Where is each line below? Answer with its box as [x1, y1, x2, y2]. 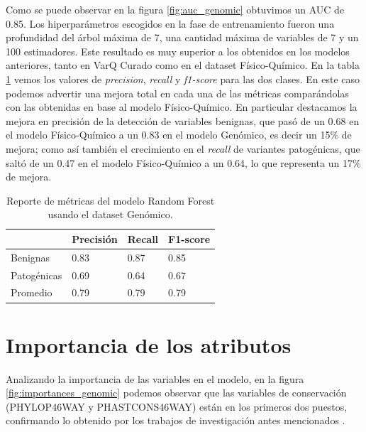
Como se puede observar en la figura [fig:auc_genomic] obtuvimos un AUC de [6, 2, 345, 16]
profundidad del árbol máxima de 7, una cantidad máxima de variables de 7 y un [6, 30, 359, 45]
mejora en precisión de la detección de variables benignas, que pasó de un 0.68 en [6, 113, 360, 128]
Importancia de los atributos [6, 330, 292, 359]
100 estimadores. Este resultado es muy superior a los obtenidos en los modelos [6, 43, 350, 58]
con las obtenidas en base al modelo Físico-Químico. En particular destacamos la [6, 99, 357, 114]
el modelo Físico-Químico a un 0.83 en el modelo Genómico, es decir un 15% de [6, 127, 352, 142]
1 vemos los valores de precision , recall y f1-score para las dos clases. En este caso [6, 71, 360, 86]
